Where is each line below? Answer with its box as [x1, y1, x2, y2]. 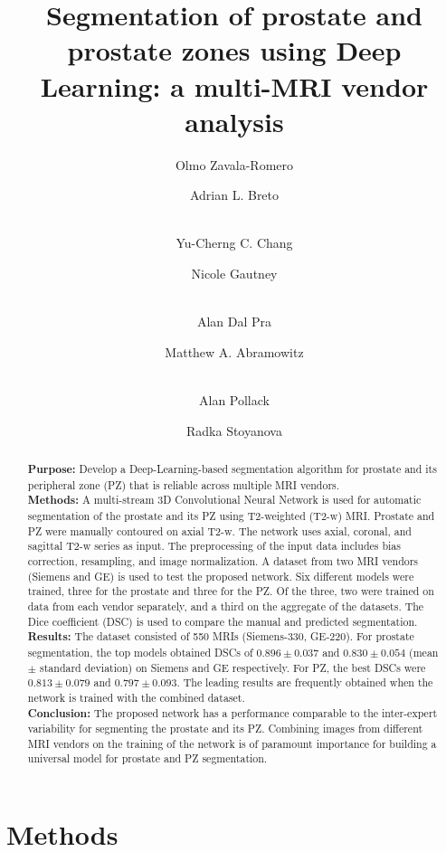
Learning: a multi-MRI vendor [40, 67, 429, 104]
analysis [185, 102, 284, 139]
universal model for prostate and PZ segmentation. [27, 751, 268, 766]
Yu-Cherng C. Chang [176, 233, 293, 252]
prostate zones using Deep [67, 32, 402, 69]
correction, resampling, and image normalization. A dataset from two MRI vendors [27, 553, 419, 568]
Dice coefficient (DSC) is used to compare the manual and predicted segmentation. [27, 613, 418, 629]
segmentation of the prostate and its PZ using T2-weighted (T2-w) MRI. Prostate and [27, 507, 435, 523]
